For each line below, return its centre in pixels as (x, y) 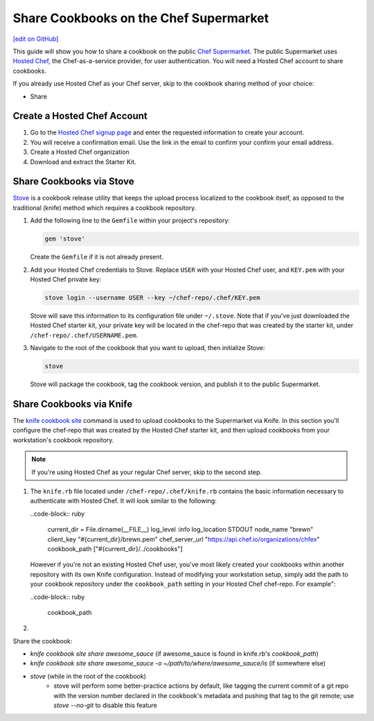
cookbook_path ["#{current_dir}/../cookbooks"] (115, 548)
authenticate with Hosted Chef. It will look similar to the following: (124, 501)
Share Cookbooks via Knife (73, 404)
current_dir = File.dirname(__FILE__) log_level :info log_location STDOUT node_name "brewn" (180, 530)
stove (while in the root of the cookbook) (88, 676)
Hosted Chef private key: (66, 279)
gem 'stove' (65, 239)
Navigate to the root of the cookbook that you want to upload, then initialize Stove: (148, 348)
